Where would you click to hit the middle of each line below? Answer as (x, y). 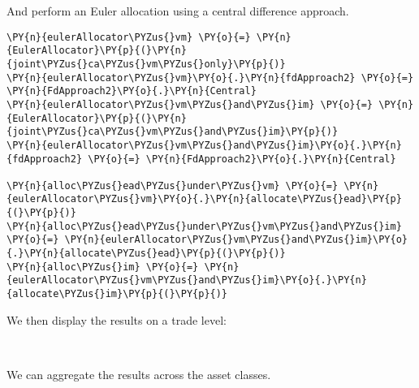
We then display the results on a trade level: (117, 319)
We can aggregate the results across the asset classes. (139, 374)
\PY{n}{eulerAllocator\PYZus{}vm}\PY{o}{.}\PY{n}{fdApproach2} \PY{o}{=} (210, 78)
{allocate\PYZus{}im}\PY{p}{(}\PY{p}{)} (117, 294)
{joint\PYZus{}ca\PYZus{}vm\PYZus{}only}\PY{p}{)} (146, 64)
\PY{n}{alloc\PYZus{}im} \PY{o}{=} (103, 267)
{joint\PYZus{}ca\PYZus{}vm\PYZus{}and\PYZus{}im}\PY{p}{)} (173, 132)
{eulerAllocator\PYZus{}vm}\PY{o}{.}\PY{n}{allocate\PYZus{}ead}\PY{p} (204, 199)
